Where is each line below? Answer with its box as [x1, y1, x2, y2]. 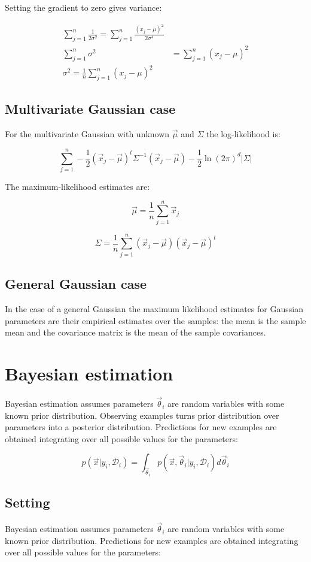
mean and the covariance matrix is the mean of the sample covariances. [5, 326, 266, 339]
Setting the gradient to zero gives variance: [5, 1, 162, 13]
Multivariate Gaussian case [5, 99, 176, 118]
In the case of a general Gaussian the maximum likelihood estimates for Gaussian [5, 302, 303, 315]
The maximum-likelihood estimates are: [5, 180, 150, 192]
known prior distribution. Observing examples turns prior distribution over [5, 409, 279, 421]
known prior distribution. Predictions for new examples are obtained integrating [5, 534, 298, 546]
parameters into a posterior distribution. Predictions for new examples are [5, 421, 277, 433]
